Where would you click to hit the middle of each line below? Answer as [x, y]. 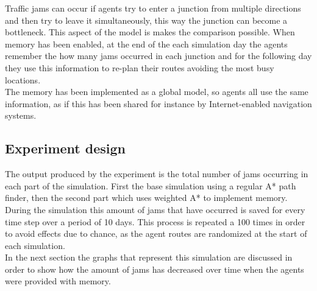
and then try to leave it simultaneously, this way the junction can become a [146, 20]
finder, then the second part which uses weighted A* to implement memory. [146, 198]
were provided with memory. [58, 281]
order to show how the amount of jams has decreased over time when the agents [155, 269]
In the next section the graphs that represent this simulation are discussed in [149, 257]
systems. [21, 115]
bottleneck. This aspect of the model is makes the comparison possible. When [150, 32]
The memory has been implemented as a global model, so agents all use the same [157, 92]
